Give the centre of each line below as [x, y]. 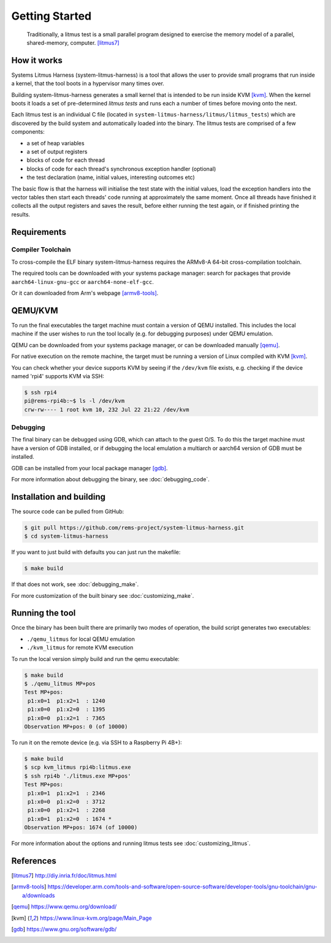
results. [21, 214]
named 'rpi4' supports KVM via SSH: [58, 376]
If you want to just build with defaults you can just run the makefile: [96, 552]
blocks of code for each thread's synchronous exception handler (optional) [121, 169]
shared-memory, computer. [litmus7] [73, 42]
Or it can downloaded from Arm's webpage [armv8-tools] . [85, 293]
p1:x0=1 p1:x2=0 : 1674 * [70, 819]
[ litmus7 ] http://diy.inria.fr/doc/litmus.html [64, 875]
